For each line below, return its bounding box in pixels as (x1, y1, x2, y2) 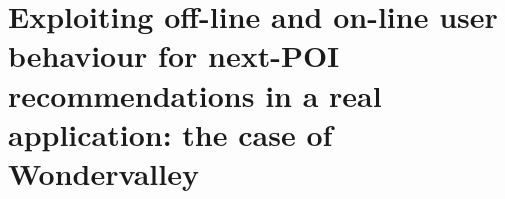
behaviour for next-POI (8, 35, 340, 76)
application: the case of (8, 113, 333, 154)
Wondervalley (8, 152, 199, 193)
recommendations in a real (8, 74, 382, 115)
